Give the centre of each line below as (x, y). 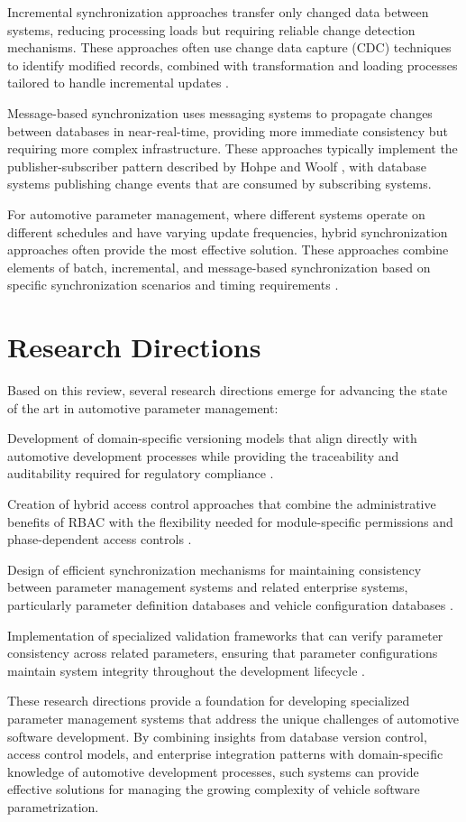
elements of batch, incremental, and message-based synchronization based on (219, 267)
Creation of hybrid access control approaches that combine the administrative (222, 503)
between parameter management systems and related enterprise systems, (208, 587)
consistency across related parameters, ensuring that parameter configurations (223, 653)
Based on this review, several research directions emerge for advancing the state (228, 390)
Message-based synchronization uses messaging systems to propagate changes (220, 112)
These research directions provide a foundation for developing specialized (209, 701)
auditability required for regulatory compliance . (141, 473)
